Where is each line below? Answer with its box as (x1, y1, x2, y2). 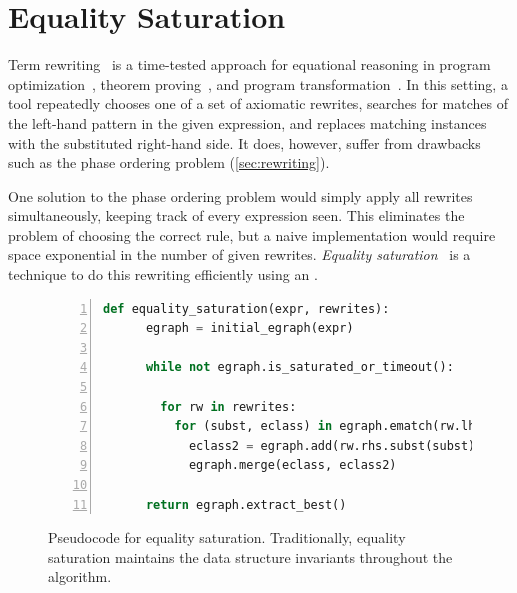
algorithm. (48, 566, 112, 587)
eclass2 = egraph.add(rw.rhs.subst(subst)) (188, 438, 483, 453)
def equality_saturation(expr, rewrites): (103, 301, 390, 316)
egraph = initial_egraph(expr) (145, 321, 354, 336)
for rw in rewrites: (160, 399, 297, 414)
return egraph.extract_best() (145, 497, 347, 512)
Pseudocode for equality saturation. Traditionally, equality (48, 527, 406, 548)
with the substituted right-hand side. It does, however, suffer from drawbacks (8, 132, 481, 153)
